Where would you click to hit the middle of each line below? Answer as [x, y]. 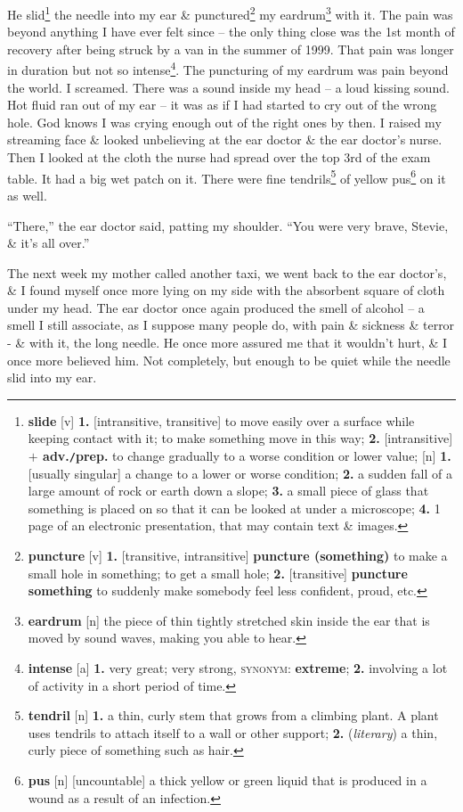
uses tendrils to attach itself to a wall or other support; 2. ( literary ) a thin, [233, 732]
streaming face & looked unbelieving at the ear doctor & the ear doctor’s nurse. [225, 139]
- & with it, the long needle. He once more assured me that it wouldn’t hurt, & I [227, 343]
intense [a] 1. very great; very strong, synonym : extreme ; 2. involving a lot [238, 668]
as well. [27, 195]
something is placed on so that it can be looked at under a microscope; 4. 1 [234, 508]
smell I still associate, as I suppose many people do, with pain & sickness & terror [231, 325]
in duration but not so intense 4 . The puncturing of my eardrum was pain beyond [228, 69]
